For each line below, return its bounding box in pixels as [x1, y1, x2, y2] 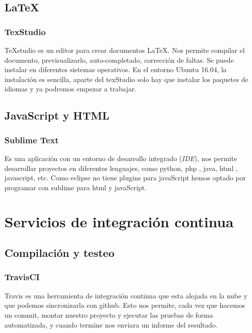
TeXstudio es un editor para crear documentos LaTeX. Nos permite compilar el [4, 45, 245, 55]
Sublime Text [4, 133, 59, 146]
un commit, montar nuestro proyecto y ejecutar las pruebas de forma [4, 309, 213, 320]
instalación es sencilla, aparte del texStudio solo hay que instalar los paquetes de [4, 74, 249, 84]
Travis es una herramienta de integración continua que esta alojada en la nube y [4, 290, 248, 300]
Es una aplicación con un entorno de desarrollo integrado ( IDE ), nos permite [4, 153, 237, 163]
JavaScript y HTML [4, 108, 110, 123]
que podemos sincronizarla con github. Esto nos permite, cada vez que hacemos [4, 300, 245, 310]
